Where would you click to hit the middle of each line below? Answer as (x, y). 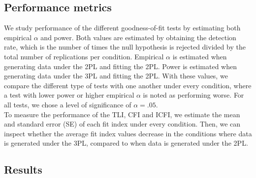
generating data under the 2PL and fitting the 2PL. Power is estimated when (120, 66)
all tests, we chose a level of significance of (68, 104)
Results (23, 169)
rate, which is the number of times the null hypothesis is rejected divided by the (125, 47)
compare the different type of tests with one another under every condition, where (128, 85)
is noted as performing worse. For (193, 95)
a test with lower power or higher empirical (69, 95)
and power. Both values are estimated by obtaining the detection (138, 37)
